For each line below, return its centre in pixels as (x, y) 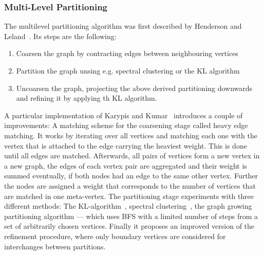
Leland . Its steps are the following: (60, 36)
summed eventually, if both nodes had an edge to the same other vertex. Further (131, 176)
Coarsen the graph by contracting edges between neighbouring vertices (127, 53)
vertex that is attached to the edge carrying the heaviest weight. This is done (126, 145)
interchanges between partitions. (55, 246)
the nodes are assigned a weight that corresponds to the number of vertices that (130, 185)
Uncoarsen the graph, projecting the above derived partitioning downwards (134, 88)
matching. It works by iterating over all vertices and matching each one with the (131, 135)
